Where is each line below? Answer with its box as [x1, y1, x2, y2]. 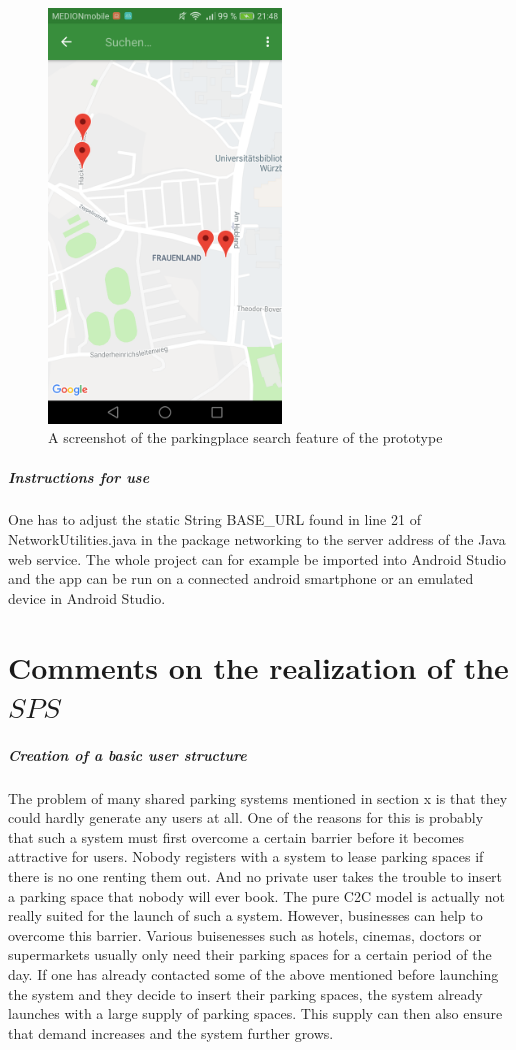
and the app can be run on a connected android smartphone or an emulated [8, 568, 474, 589]
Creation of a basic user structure [8, 744, 247, 765]
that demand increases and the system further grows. [8, 1022, 334, 1043]
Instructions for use [8, 466, 150, 487]
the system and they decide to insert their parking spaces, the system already [8, 983, 483, 1004]
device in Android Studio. [8, 587, 166, 608]
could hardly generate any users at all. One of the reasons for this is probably [8, 807, 484, 828]
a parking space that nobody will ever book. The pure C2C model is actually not [8, 885, 505, 906]
